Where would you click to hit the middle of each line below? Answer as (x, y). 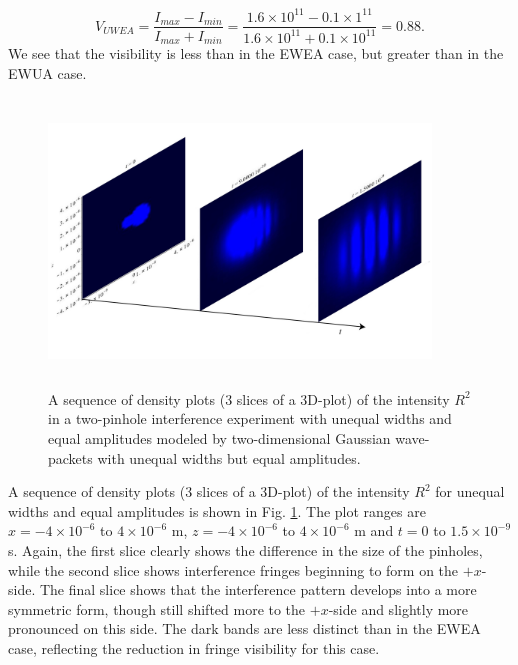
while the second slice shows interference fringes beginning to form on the (233, 569)
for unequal (470, 491)
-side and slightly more (398, 608)
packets (70, 457)
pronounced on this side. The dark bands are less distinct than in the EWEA (244, 628)
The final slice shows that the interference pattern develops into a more (258, 589)
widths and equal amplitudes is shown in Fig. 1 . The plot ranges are (217, 510)
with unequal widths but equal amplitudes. (229, 457)
